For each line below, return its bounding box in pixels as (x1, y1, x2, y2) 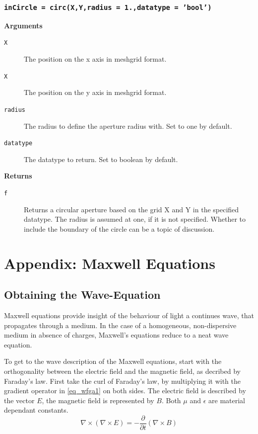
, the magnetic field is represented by (42, 395, 154, 405)
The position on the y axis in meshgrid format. (24, 87, 167, 97)
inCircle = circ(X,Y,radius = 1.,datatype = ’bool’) (4, 3, 212, 11)
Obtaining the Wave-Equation (4, 287, 161, 302)
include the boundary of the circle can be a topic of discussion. (24, 223, 215, 234)
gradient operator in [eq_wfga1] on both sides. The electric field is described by (4, 385, 246, 396)
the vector (4, 395, 35, 405)
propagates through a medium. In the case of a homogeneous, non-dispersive (4, 320, 237, 330)
